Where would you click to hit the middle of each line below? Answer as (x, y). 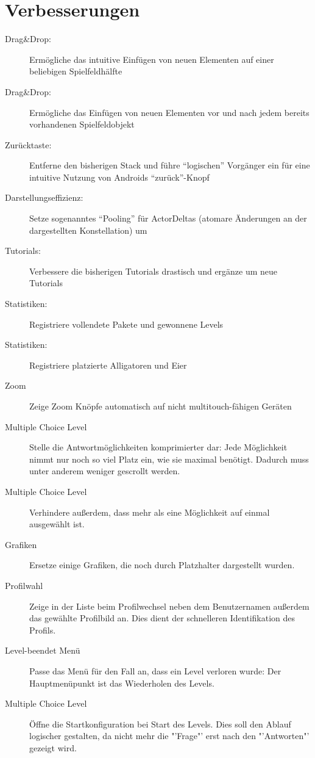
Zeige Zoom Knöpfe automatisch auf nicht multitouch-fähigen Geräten (161, 406)
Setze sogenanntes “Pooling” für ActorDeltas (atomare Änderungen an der (168, 218)
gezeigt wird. (53, 747)
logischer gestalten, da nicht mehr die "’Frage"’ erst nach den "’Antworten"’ (169, 736)
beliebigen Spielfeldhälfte (76, 71)
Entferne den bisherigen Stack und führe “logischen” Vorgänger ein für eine (170, 165)
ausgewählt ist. (57, 524)
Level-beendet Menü (43, 650)
